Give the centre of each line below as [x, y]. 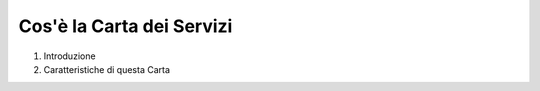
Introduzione [69, 56]
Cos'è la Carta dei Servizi [125, 26]
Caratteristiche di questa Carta [106, 69]
